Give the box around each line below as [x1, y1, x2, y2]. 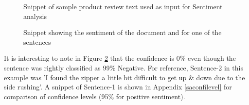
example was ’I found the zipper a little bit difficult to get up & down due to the [4, 72, 245, 82]
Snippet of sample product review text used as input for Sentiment [23, 1, 223, 11]
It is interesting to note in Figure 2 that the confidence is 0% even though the [4, 53, 236, 63]
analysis [23, 11, 47, 21]
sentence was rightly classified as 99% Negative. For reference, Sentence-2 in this [4, 62, 243, 72]
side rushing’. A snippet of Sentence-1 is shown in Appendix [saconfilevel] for [4, 82, 232, 92]
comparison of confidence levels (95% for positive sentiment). [4, 91, 185, 101]
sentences [23, 36, 51, 47]
